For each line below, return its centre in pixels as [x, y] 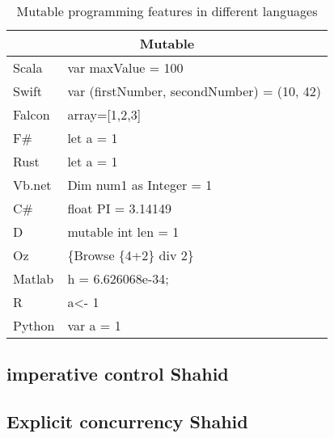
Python [34, 325]
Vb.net [32, 185]
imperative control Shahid [118, 374]
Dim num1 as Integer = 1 [140, 185]
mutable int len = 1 [123, 232]
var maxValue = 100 [125, 67]
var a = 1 [94, 325]
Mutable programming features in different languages [167, 11]
